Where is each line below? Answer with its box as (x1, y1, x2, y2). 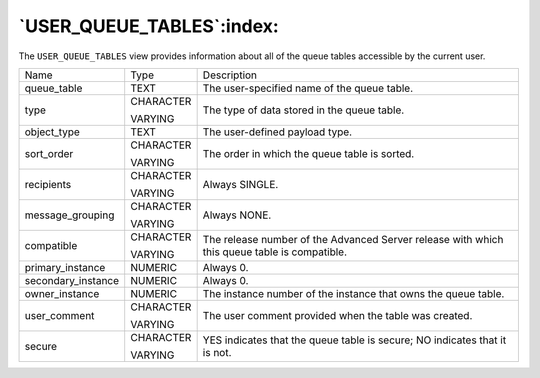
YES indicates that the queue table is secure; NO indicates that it (202, 333, 507, 347)
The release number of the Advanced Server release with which (202, 232, 504, 246)
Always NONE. (202, 208, 272, 222)
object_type (24, 125, 80, 139)
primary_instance (24, 260, 106, 274)
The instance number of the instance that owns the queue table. (202, 286, 505, 300)
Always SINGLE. (202, 177, 279, 191)
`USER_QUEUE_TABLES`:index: (18, 15, 279, 37)
